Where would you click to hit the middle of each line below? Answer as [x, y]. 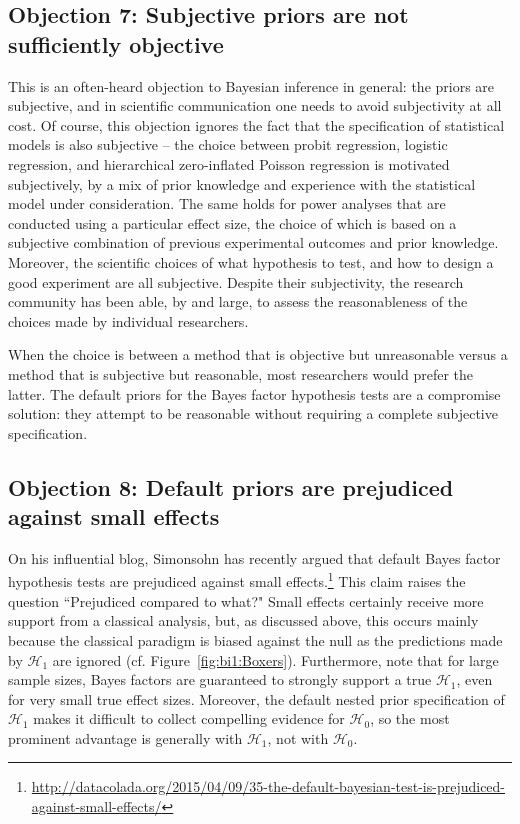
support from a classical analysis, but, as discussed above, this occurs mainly [243, 620]
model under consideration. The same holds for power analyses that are [227, 203]
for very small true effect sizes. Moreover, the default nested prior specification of [256, 698]
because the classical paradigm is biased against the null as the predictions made [255, 639]
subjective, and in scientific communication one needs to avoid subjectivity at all [255, 105]
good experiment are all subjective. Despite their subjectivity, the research [236, 281]
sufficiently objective [116, 43]
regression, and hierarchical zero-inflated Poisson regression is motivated [229, 163]
